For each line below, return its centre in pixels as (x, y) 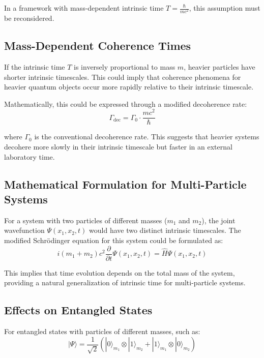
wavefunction (24, 230)
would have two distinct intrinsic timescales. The (165, 230)
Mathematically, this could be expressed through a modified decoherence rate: (126, 103)
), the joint (218, 220)
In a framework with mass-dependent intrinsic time (84, 8)
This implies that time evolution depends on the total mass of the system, (120, 272)
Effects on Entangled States (78, 310)
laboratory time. (30, 156)
